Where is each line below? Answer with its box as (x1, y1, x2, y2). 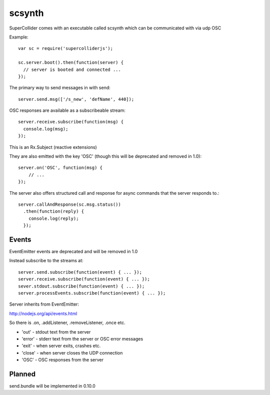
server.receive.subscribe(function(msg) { (18, 119, 124, 125)
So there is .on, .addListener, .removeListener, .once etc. (9, 320, 125, 326)
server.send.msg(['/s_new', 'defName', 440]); (18, 96, 134, 102)
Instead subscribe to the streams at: (9, 258, 83, 264)
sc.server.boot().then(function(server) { (18, 60, 124, 65)
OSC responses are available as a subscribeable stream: (9, 107, 126, 113)
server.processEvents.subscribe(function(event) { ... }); (18, 290, 166, 296)
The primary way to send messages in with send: (9, 85, 111, 91)
